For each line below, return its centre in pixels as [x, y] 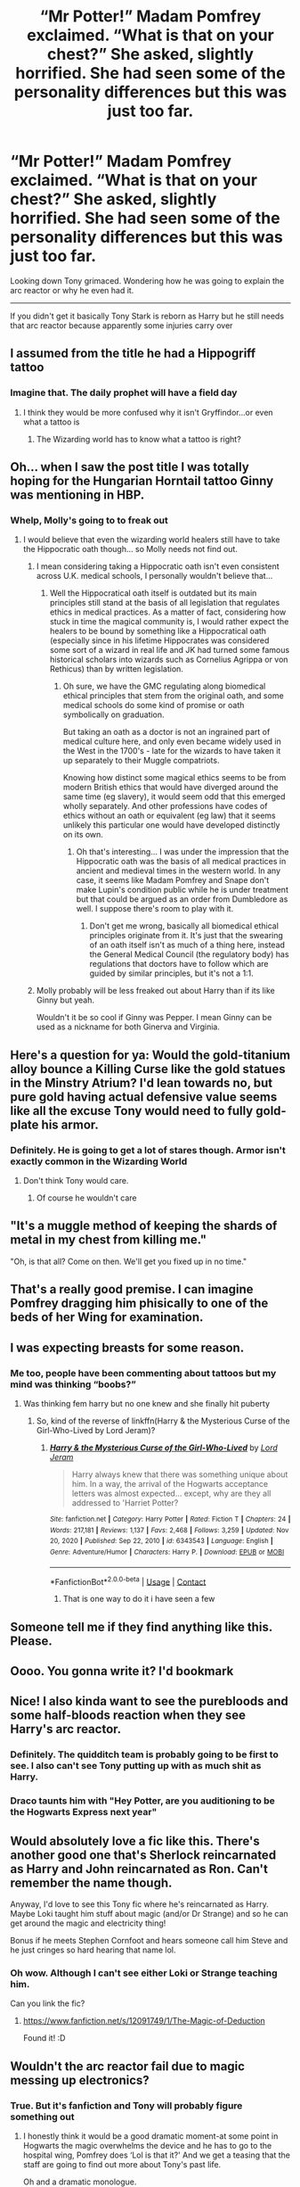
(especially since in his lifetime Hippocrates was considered [159, 640]
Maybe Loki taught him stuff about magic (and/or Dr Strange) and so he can [149, 1914]
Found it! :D [44, 2038]
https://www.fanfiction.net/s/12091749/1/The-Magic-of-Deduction [144, 2021]
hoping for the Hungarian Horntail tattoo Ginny [142, 481]
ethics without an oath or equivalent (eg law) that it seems [169, 816]
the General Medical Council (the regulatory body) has [189, 954]
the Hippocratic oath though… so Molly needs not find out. [130, 549]
